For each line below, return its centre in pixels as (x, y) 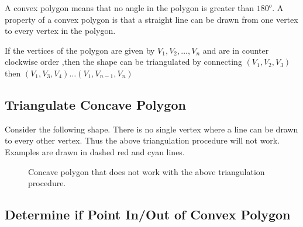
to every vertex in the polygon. (60, 31)
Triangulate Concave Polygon (95, 104)
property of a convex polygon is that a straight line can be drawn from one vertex (151, 19)
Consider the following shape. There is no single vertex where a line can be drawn (151, 129)
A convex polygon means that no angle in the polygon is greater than (130, 8)
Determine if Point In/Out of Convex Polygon (148, 214)
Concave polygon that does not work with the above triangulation (147, 171)
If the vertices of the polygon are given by (80, 50)
